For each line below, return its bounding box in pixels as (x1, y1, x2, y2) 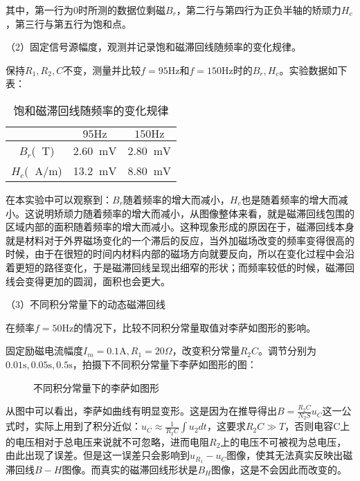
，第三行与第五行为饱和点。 (6, 16, 132, 30)
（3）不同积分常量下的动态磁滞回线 (6, 297, 165, 311)
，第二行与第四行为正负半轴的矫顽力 (176, 3, 341, 17)
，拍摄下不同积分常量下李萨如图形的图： (72, 356, 257, 371)
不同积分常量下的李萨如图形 (33, 380, 159, 394)
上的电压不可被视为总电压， (220, 434, 347, 448)
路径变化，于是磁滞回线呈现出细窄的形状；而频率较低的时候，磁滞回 (44, 260, 354, 274)
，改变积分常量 (172, 343, 240, 358)
